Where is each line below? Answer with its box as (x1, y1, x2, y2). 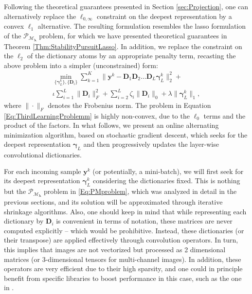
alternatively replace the (4, 11, 76, 21)
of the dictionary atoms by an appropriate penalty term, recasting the (27, 51, 236, 61)
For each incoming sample (4, 166, 81, 176)
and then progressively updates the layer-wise (83, 139, 219, 149)
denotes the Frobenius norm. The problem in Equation (48, 100, 211, 110)
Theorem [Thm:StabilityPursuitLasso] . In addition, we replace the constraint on (4, 41, 242, 51)
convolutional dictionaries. (4, 150, 82, 160)
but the (4, 186, 26, 196)
